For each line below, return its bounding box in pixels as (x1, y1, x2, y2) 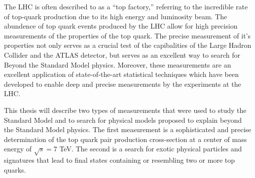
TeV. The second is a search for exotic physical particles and (59, 143, 242, 154)
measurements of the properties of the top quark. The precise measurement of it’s (4, 30, 251, 40)
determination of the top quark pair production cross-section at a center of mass (4, 134, 247, 144)
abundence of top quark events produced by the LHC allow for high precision (4, 21, 238, 31)
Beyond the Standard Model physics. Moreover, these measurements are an (4, 59, 231, 70)
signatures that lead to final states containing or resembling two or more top (4, 155, 235, 165)
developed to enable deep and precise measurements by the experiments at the (4, 78, 241, 89)
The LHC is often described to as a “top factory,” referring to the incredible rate (4, 1, 248, 11)
